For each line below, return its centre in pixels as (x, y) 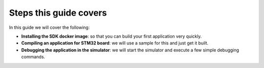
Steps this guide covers (58, 13)
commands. (33, 57)
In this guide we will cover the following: (49, 27)
